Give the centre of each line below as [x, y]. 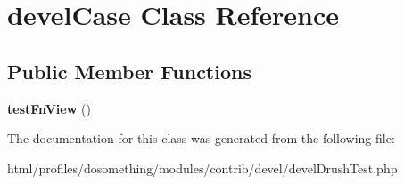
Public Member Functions [129, 71]
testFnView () [49, 108]
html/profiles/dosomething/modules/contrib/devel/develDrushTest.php [202, 168]
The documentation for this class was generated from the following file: [201, 138]
